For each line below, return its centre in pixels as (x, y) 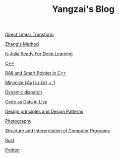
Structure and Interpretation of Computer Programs (58, 131)
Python (12, 150)
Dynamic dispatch (24, 92)
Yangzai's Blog (83, 9)
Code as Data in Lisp (26, 102)
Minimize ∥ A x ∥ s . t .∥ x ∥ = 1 (30, 82)
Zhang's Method (22, 44)
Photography (18, 121)
